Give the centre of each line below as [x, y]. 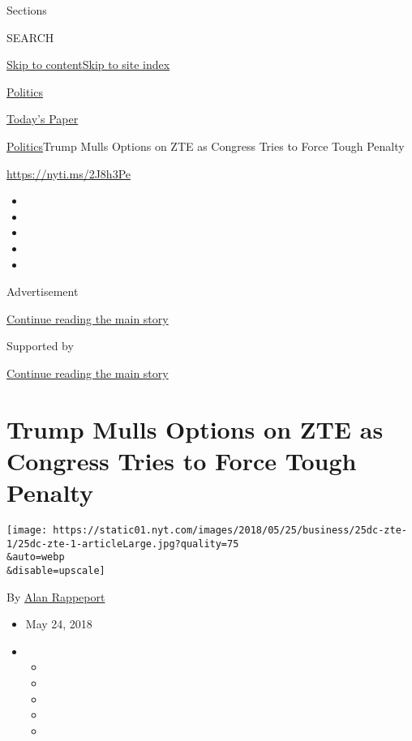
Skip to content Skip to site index [88, 64]
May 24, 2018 [59, 624]
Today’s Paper [43, 119]
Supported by [40, 346]
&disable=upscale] [56, 570]
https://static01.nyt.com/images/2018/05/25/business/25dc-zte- [230, 530]
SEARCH [30, 37]
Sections [27, 10]
